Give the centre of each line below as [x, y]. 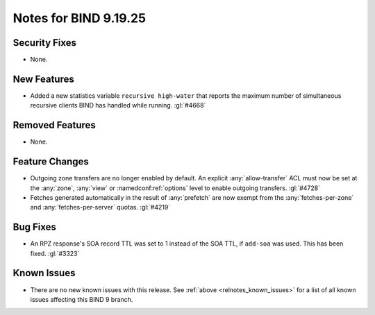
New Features [43, 79]
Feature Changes [51, 162]
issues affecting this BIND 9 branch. [82, 299]
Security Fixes [44, 43]
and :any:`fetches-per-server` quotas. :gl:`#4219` [100, 207]
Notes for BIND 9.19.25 [79, 18]
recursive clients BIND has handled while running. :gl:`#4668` [118, 105]
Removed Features [55, 125]
